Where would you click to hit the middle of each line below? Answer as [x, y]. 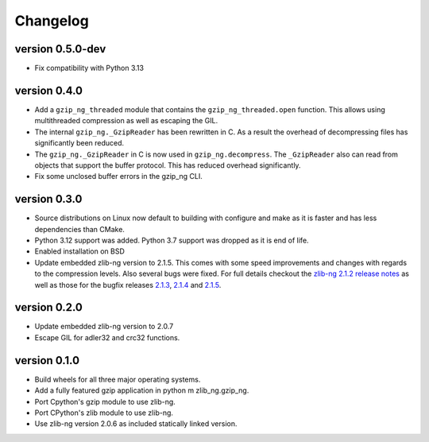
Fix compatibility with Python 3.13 [89, 68]
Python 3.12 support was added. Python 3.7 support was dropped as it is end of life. [172, 240]
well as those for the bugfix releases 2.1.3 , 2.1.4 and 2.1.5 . [128, 285]
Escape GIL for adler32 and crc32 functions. [107, 337]
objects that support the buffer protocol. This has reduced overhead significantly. [168, 165]
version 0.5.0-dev [60, 49]
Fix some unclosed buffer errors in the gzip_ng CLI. [118, 176]
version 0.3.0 [48, 199]
